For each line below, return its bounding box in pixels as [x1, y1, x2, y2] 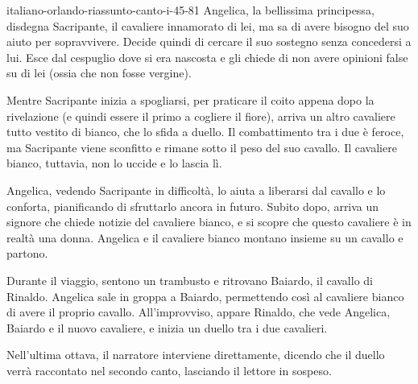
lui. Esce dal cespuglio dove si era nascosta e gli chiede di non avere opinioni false [6, 48, 408, 65]
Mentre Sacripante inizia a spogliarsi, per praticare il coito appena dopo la [6, 91, 375, 108]
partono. [6, 245, 48, 262]
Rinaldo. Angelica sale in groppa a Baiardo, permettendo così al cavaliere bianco [6, 287, 404, 304]
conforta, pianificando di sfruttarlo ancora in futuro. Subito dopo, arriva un [6, 197, 379, 214]
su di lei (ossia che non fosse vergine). [6, 64, 192, 81]
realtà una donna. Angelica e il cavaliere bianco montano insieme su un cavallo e [6, 229, 404, 246]
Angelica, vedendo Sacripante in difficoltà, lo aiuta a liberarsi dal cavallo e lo [6, 181, 386, 198]
